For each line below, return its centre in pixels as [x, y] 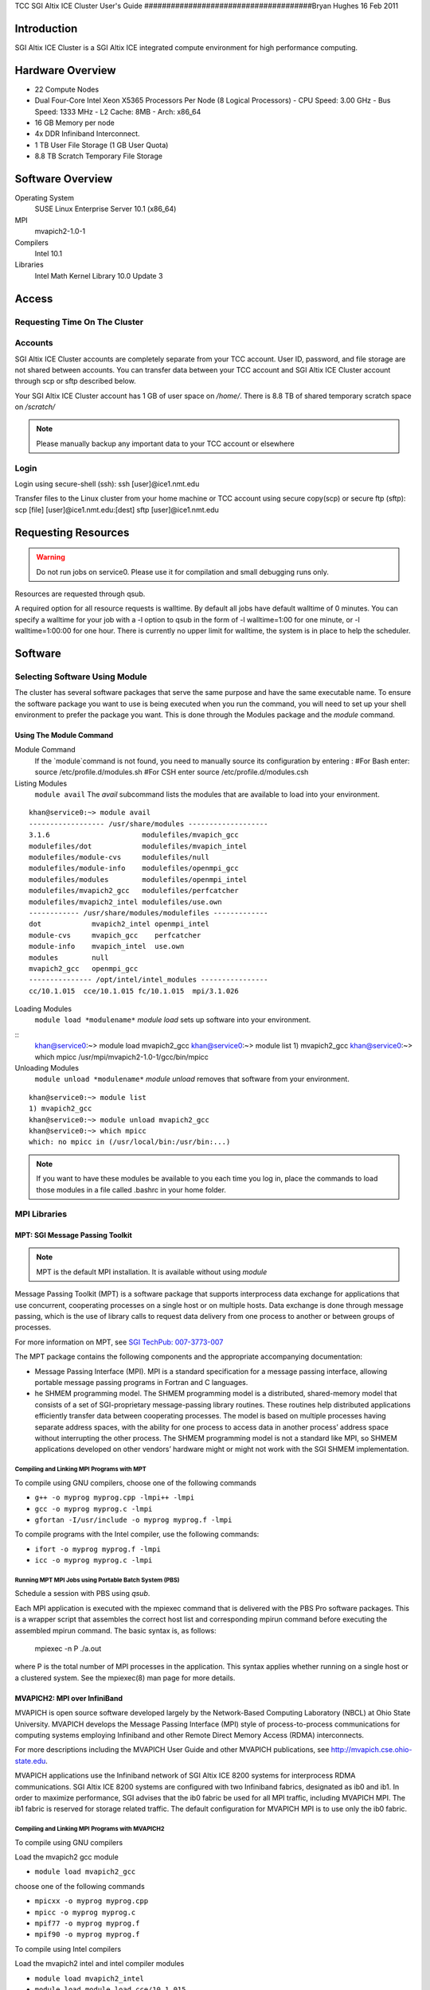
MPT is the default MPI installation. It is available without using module [152, 1272]
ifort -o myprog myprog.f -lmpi [98, 1549]
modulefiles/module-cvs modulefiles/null [119, 857]
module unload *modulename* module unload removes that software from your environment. [192, 1079]
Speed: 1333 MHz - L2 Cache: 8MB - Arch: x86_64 [118, 111]
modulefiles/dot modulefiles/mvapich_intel [138, 846]
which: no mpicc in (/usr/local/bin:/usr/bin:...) [130, 1142]
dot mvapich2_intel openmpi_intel [119, 924]
